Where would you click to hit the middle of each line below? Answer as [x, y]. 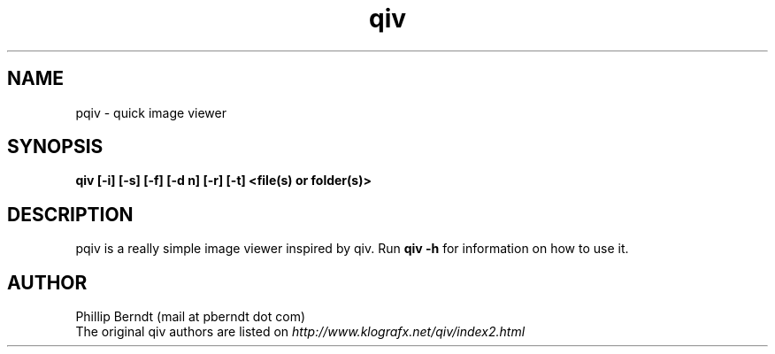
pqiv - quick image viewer [151, 112]
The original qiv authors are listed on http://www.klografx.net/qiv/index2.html [300, 332]
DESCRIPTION [70, 214]
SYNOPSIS [55, 147]
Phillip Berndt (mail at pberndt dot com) [190, 317]
